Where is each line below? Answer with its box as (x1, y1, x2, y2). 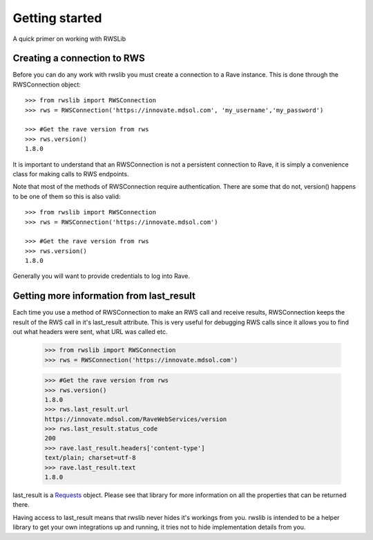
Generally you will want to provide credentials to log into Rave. (12, 272, 190, 280)
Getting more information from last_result (12, 290, 196, 302)
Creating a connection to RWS (12, 53, 145, 64)
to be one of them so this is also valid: (12, 192, 121, 201)
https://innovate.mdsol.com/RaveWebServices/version (44, 415, 227, 423)
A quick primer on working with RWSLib (12, 35, 126, 43)
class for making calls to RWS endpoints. (12, 169, 129, 178)
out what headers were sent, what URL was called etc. (12, 328, 169, 336)
